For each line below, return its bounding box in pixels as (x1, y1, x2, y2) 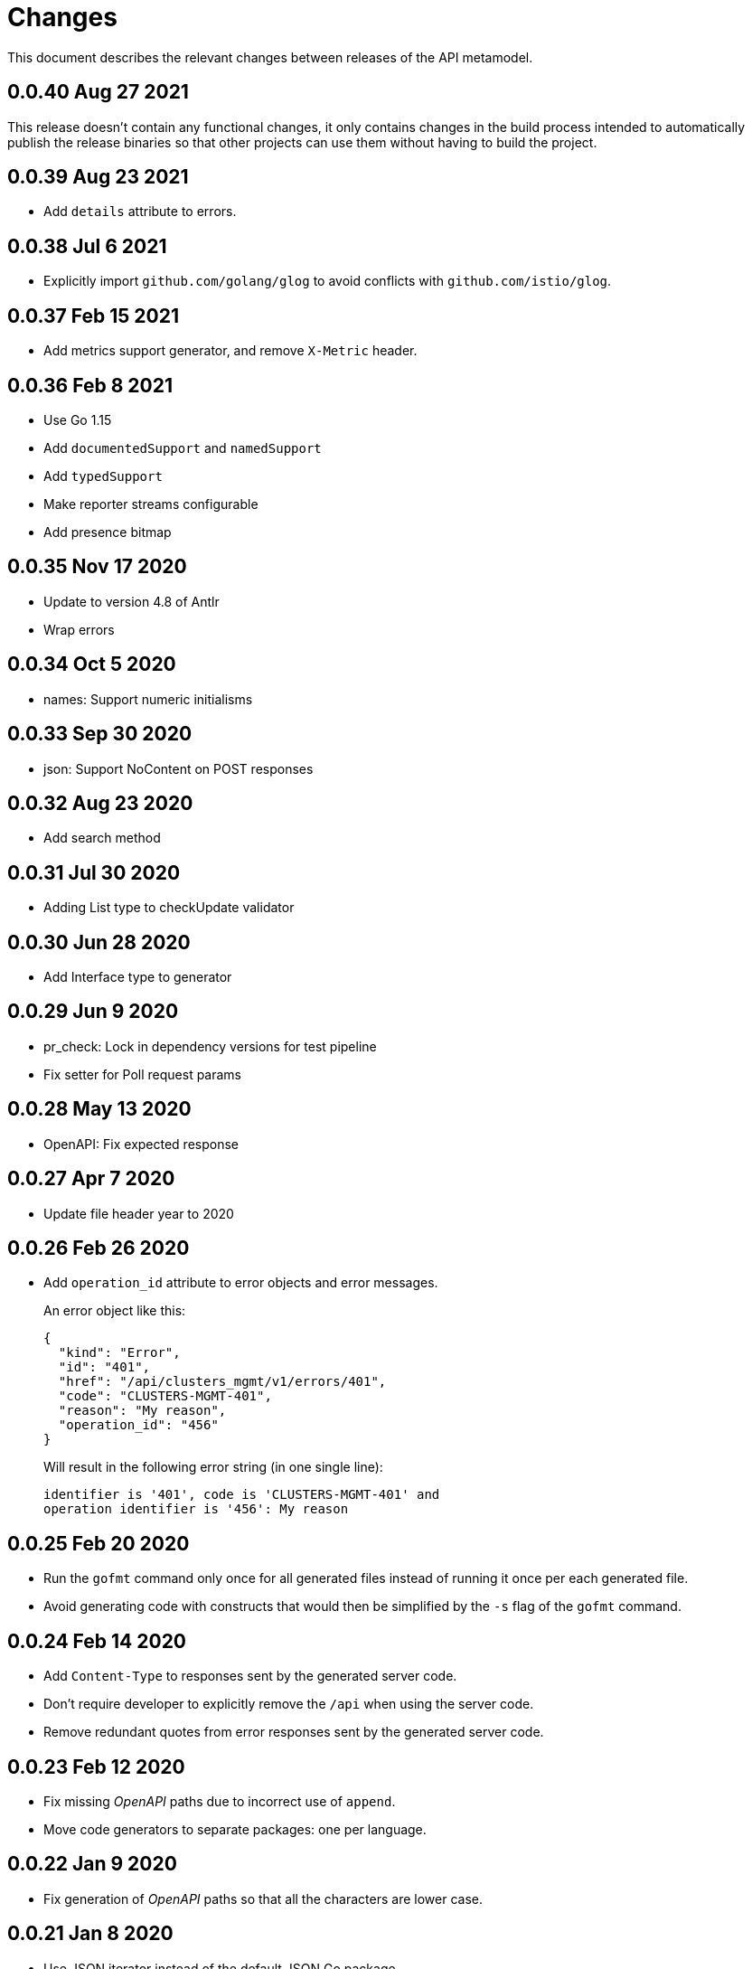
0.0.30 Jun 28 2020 (7, 930, 191, 954)
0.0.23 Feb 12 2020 (7, 1755, 185, 1778)
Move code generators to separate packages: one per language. (43, 1821, 427, 1837)
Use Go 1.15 (43, 411, 112, 428)
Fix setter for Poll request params (43, 1066, 242, 1082)
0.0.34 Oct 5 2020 (7, 653, 176, 676)
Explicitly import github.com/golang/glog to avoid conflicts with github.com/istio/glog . (43, 273, 612, 289)
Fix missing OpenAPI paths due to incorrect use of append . (43, 1793, 396, 1809)
